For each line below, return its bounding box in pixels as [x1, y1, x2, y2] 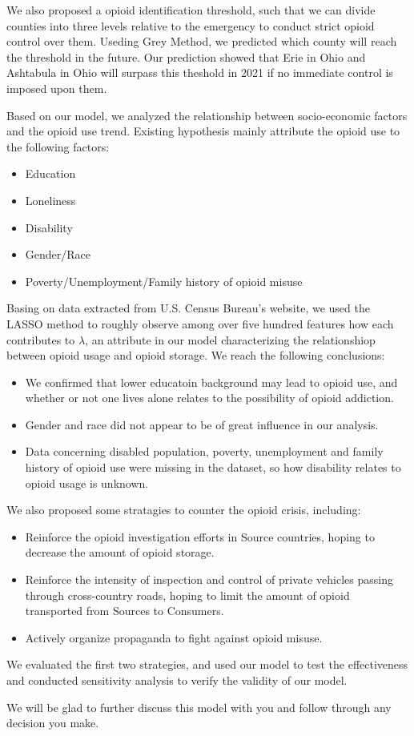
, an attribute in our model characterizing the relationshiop [85, 331, 376, 348]
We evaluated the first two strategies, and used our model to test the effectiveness [6, 656, 408, 673]
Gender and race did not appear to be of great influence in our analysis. [25, 416, 379, 432]
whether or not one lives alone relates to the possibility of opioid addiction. [25, 389, 394, 406]
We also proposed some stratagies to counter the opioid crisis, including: [6, 501, 361, 518]
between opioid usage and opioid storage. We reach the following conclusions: [6, 347, 385, 364]
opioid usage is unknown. [25, 474, 149, 491]
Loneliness [25, 191, 76, 208]
